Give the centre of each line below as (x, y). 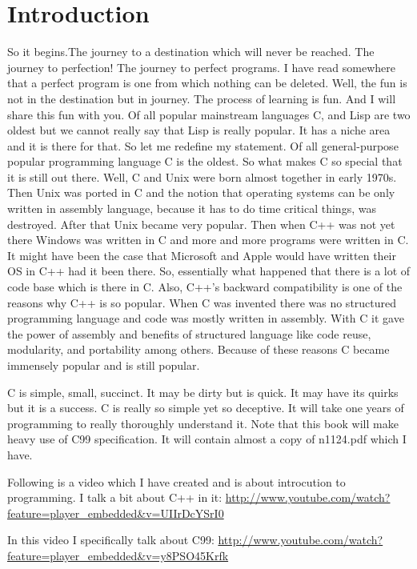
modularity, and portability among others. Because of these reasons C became (198, 349)
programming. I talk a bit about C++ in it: (115, 497)
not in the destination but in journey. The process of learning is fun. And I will (202, 98)
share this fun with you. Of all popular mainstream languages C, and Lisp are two (209, 114)
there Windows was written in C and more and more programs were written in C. (208, 240)
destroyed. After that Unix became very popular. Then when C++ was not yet (201, 224)
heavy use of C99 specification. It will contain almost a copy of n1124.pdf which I (207, 439)
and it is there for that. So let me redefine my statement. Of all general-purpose (203, 145)
